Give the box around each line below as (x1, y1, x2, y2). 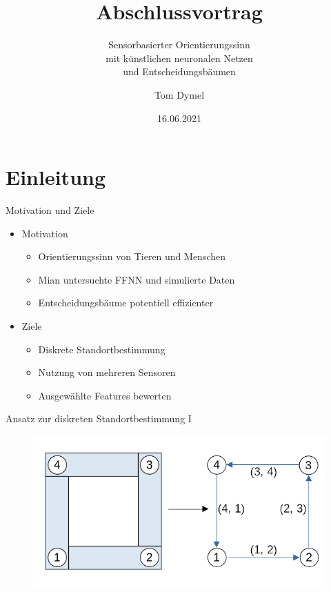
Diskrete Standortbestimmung (38, 342, 165, 356)
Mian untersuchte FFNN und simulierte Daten (38, 272, 235, 286)
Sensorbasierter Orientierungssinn (108, 37, 250, 52)
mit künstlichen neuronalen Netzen (106, 50, 253, 65)
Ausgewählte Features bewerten (38, 388, 172, 402)
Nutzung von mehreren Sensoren (38, 365, 176, 379)
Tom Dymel (154, 87, 205, 101)
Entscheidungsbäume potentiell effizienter (38, 295, 214, 310)
